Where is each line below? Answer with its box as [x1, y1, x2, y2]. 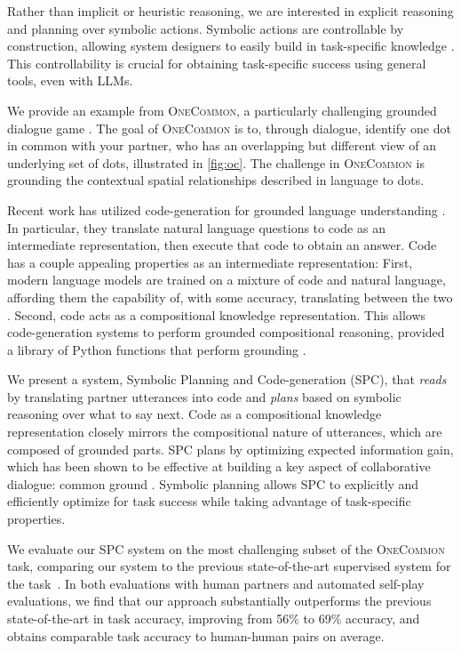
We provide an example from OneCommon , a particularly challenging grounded [7, 100, 437, 119]
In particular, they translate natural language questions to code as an [7, 218, 385, 237]
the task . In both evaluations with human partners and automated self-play [7, 574, 425, 592]
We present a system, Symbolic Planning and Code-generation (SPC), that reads [7, 370, 447, 389]
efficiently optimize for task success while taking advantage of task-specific [7, 492, 411, 510]
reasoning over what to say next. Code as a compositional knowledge [7, 405, 382, 423]
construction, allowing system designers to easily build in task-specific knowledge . [7, 36, 455, 55]
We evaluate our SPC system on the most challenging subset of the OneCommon [7, 539, 445, 558]
